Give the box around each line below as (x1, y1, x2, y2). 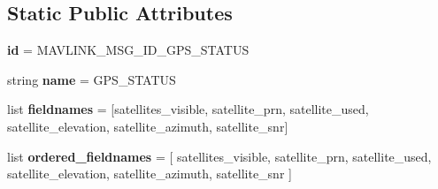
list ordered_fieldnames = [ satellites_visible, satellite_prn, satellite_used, (7, 147, 432, 165)
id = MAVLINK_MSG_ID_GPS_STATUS (7, 41, 250, 59)
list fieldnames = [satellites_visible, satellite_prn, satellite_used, (7, 100, 369, 118)
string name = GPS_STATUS (7, 70, 176, 88)
